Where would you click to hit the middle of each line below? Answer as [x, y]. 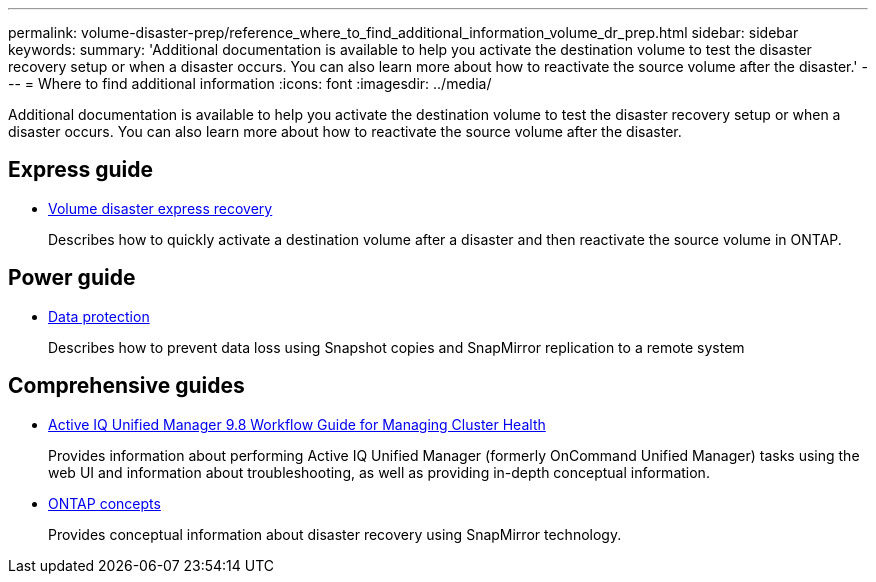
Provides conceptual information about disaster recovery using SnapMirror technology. [335, 534]
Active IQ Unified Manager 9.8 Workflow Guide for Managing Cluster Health [297, 424]
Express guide [81, 170]
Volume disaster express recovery [160, 208]
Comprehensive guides [126, 386]
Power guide [72, 278]
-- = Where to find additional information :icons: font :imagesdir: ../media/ [250, 83]
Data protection [99, 316]
